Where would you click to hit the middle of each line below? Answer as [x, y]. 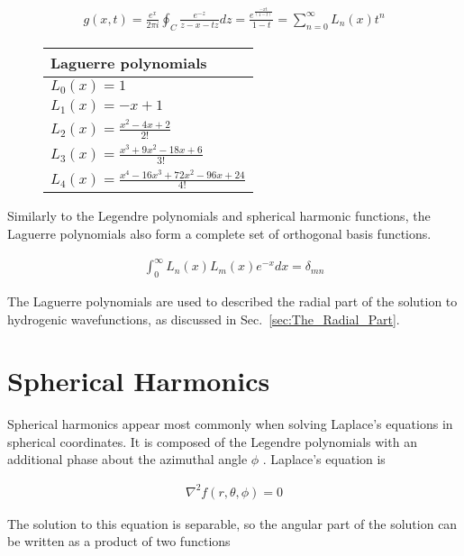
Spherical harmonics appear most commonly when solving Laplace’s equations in [230, 424]
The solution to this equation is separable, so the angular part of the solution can [232, 523]
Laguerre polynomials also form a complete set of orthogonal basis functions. [219, 233]
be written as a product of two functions [119, 541]
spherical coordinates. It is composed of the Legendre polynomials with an [212, 441]
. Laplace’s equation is [324, 459]
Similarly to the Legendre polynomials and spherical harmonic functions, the [219, 216]
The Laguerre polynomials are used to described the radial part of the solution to [232, 301]
